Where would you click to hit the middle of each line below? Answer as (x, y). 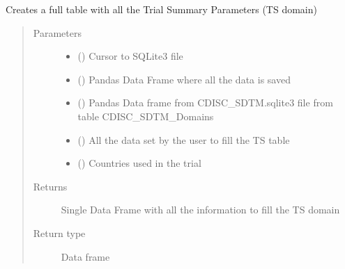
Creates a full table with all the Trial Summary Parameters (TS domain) (161, 9)
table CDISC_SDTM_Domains (146, 116)
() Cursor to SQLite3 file (130, 56)
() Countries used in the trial (139, 163)
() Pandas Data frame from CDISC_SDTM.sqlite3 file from (205, 103)
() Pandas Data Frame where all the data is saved (184, 79)
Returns (50, 186)
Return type (59, 233)
